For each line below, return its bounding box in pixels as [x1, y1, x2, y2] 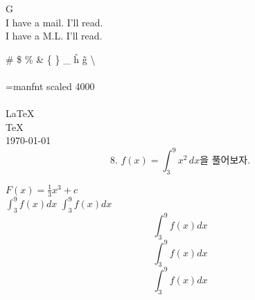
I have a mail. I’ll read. [6, 15, 103, 29]
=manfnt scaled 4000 [6, 78, 95, 93]
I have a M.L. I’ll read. [6, 28, 103, 43]
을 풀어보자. [200, 156, 251, 166]
